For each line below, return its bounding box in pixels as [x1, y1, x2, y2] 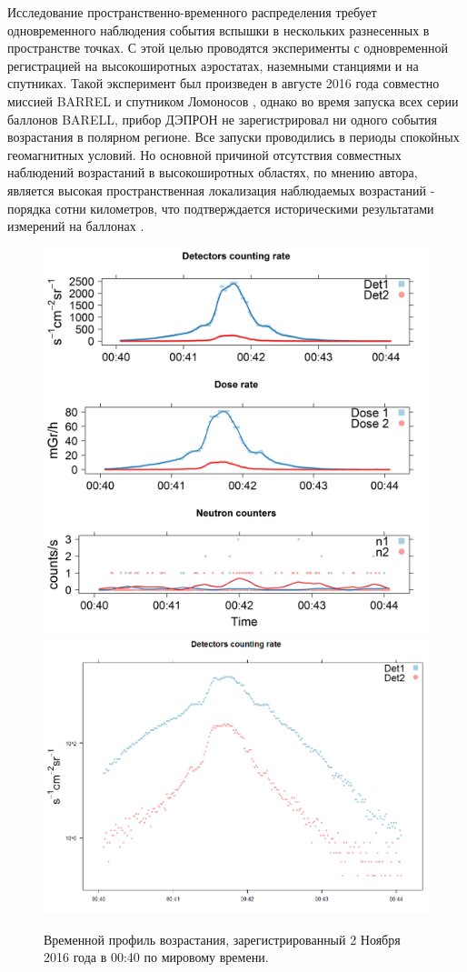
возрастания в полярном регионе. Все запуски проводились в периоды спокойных [7, 127, 460, 146]
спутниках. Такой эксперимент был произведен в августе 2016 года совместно [7, 74, 440, 93]
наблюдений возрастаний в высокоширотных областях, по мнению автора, [7, 163, 418, 182]
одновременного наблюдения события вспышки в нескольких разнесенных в [7, 20, 430, 39]
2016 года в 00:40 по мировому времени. [44, 947, 269, 967]
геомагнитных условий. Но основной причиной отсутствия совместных [7, 145, 402, 164]
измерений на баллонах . [7, 216, 144, 235]
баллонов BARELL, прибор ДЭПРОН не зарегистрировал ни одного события [7, 109, 438, 128]
